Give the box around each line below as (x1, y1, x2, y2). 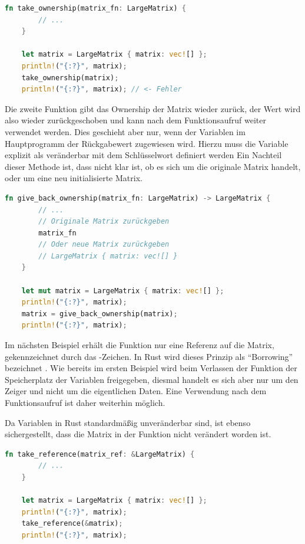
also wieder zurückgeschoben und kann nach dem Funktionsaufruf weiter (5, 114, 266, 126)
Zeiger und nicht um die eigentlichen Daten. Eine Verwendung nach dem (5, 385, 267, 397)
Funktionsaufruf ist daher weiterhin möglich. (5, 396, 165, 408)
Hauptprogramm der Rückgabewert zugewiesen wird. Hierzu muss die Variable (5, 137, 289, 149)
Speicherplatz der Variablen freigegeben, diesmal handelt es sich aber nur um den (5, 373, 299, 385)
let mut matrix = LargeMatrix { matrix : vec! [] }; (21, 286, 224, 295)
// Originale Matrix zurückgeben (38, 217, 170, 226)
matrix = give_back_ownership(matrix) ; (21, 309, 178, 318)
